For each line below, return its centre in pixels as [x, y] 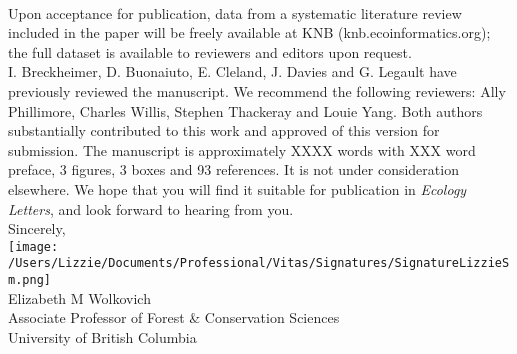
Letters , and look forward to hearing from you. [151, 208]
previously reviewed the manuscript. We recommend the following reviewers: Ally [257, 90]
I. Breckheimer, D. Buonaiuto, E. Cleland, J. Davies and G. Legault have [232, 71]
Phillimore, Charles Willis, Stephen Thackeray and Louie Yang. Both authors [245, 110]
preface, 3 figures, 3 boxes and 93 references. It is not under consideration [233, 169]
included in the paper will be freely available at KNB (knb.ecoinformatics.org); [249, 32]
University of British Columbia [102, 336]
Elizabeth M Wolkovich [79, 297]
